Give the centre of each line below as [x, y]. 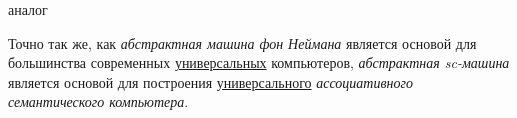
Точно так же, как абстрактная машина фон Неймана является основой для [242, 42]
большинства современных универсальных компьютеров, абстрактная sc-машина [259, 62]
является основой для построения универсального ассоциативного [210, 81]
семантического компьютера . [98, 101]
